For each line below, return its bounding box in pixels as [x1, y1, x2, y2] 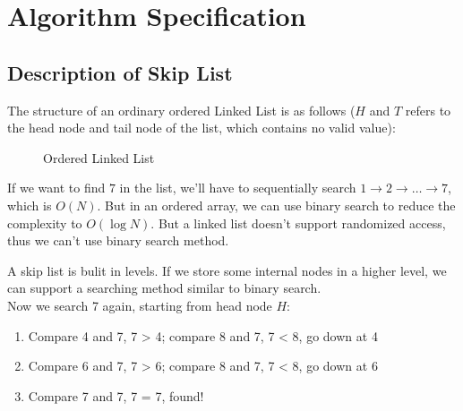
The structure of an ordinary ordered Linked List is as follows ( [7, 100, 356, 119]
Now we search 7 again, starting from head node [7, 295, 272, 314]
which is [7, 195, 52, 214]
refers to [405, 100, 451, 119]
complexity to [7, 213, 82, 232]
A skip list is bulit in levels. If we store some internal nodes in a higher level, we [7, 261, 447, 279]
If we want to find [7, 178, 106, 197]
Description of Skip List [7, 58, 233, 86]
